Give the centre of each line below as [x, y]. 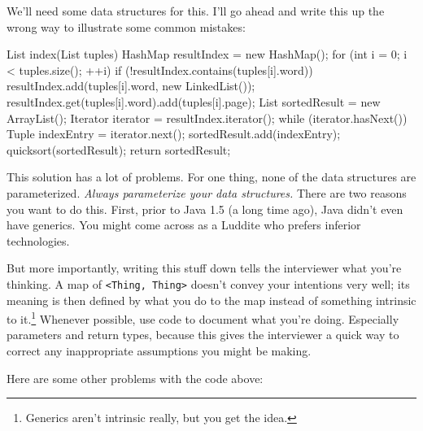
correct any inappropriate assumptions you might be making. [159, 350]
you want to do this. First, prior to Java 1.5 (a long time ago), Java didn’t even [205, 209]
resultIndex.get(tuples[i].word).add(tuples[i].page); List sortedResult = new [194, 101]
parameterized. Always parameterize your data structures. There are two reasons [207, 192]
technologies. [38, 240]
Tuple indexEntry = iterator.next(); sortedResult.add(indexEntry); [174, 134]
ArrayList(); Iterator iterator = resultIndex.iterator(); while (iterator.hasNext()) [207, 118]
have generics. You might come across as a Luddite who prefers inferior [184, 225]
